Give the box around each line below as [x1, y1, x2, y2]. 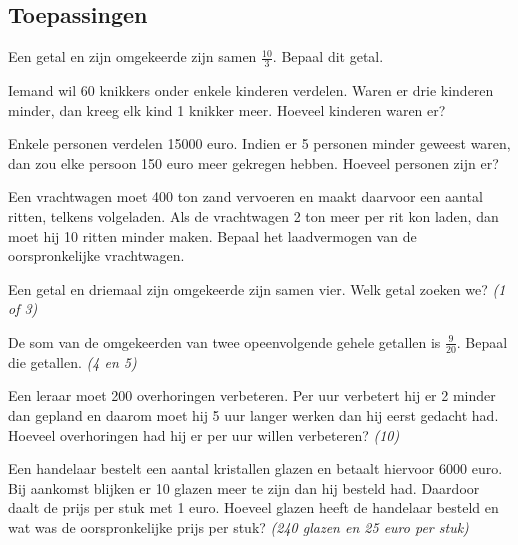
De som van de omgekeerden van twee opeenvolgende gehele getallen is [8, 331, 441, 352]
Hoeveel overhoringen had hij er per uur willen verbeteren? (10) [8, 424, 400, 445]
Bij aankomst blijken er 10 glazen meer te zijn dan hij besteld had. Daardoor [8, 477, 480, 498]
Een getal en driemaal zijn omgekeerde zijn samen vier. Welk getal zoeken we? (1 [8, 278, 506, 299]
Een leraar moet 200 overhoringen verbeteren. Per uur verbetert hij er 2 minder [8, 385, 496, 406]
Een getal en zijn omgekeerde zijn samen [8, 46, 257, 67]
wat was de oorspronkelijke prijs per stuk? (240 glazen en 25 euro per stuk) [8, 516, 469, 537]
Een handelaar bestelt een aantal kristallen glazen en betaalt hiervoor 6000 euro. [8, 458, 503, 479]
